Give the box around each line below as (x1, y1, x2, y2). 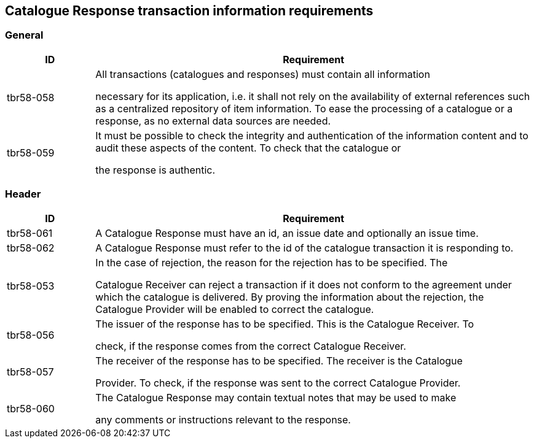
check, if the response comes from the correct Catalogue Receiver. (95, 339, 406, 352)
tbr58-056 (7, 328, 55, 341)
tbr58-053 (7, 279, 55, 292)
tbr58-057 (7, 365, 54, 378)
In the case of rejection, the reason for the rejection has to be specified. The (95, 256, 448, 269)
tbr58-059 (7, 146, 55, 159)
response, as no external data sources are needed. (95, 114, 331, 127)
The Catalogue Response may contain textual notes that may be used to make (95, 391, 457, 404)
